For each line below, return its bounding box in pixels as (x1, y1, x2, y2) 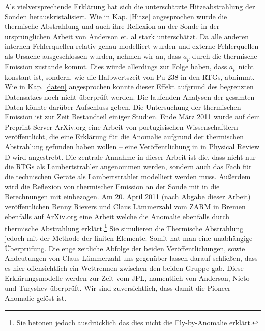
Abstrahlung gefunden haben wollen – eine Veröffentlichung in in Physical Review (5, 141, 260, 152)
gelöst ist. (36, 292, 67, 303)
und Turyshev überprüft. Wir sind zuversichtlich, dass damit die (5, 283, 205, 293)
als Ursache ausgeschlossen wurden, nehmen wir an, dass (5, 50, 181, 61)
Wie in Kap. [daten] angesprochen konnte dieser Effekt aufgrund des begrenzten (5, 81, 254, 92)
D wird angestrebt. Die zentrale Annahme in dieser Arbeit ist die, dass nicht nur (5, 151, 256, 162)
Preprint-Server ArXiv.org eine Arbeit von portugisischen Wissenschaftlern (5, 121, 238, 132)
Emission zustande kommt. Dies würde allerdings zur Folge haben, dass (5, 61, 227, 72)
